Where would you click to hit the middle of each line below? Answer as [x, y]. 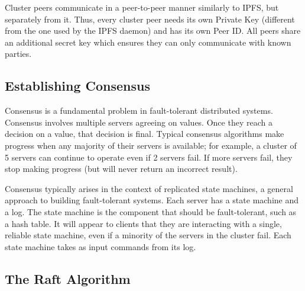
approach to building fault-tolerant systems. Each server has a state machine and [152, 200]
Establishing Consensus [77, 86]
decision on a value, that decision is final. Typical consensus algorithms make [145, 134]
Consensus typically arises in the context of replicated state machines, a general [149, 188]
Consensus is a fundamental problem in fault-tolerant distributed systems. [139, 111]
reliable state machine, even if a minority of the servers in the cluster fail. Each [148, 235]
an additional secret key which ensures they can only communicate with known [148, 42]
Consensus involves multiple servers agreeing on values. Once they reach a [139, 122]
